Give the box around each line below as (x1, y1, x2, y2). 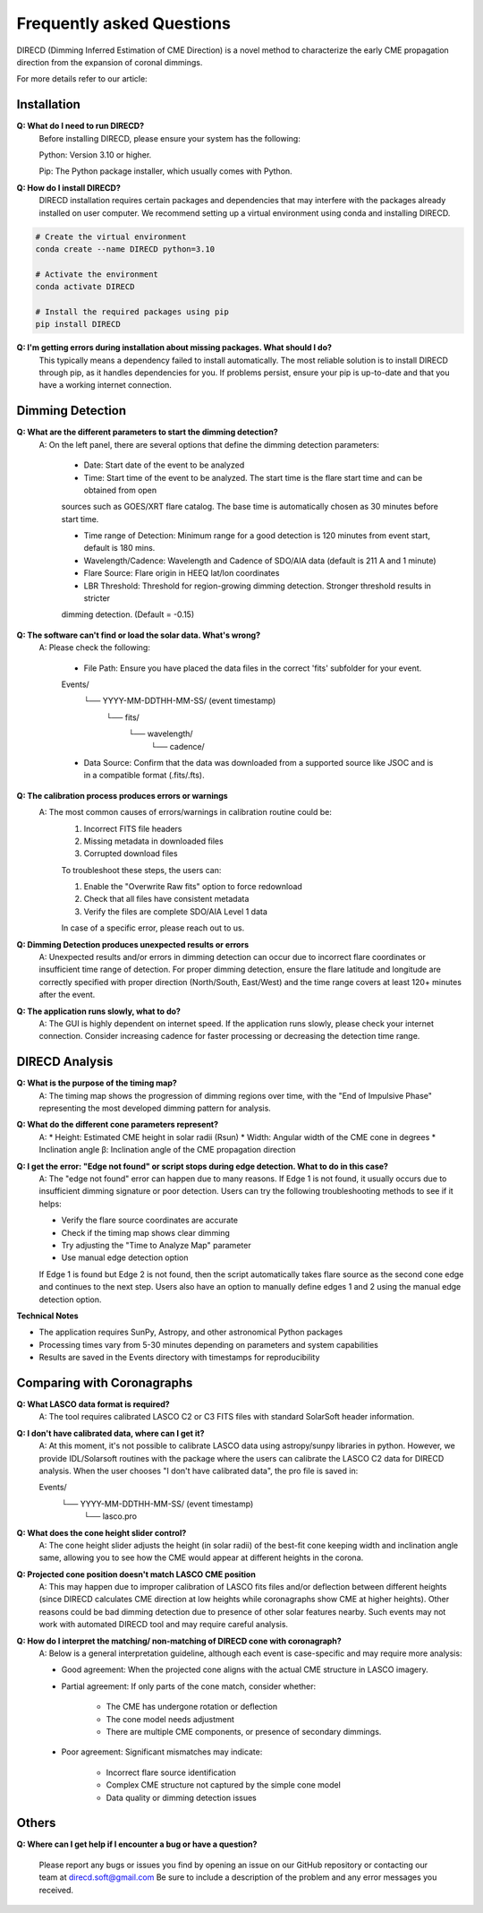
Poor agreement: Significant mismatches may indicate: (61, 1746, 263, 1757)
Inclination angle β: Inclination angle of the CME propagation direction (38, 1145, 296, 1155)
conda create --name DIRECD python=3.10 (35, 244, 215, 254)
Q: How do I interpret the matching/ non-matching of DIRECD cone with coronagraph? (16, 1635, 342, 1646)
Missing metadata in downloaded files (83, 836, 224, 846)
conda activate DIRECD (35, 282, 135, 292)
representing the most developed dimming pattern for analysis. (38, 1102, 272, 1114)
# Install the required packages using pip (35, 306, 230, 317)
